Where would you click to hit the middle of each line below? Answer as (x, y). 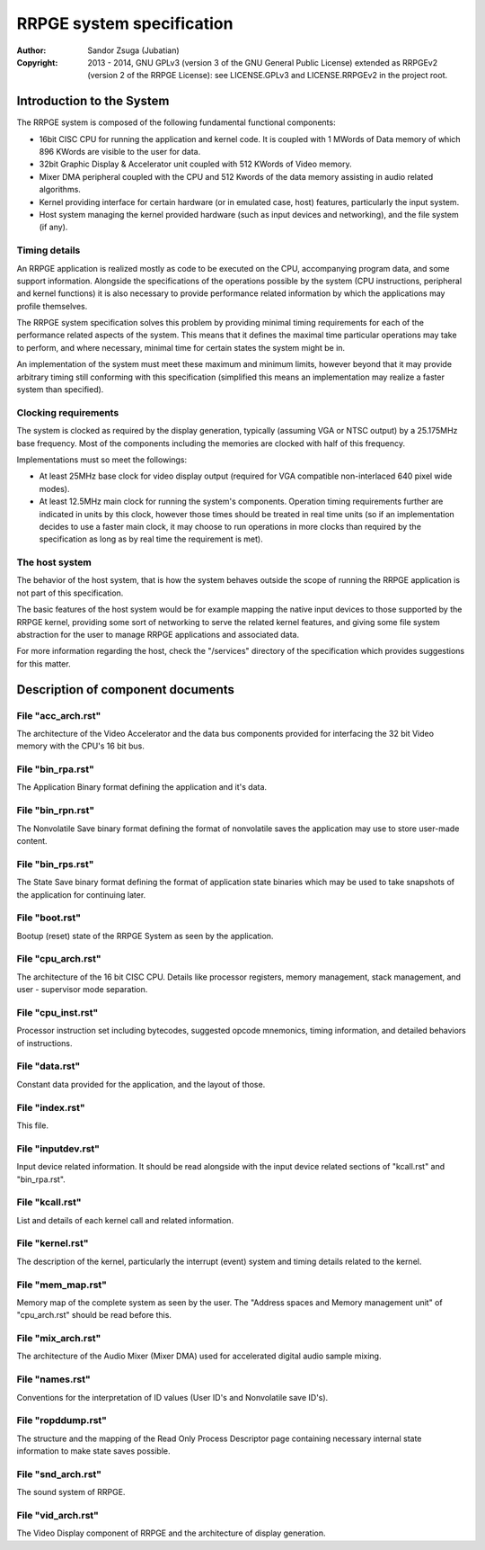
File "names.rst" (53, 1379)
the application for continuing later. (81, 894)
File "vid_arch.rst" (57, 1516)
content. (32, 840)
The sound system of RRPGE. (71, 1492)
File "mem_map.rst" (62, 1285)
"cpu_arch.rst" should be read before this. (94, 1315)
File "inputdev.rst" (58, 1149)
